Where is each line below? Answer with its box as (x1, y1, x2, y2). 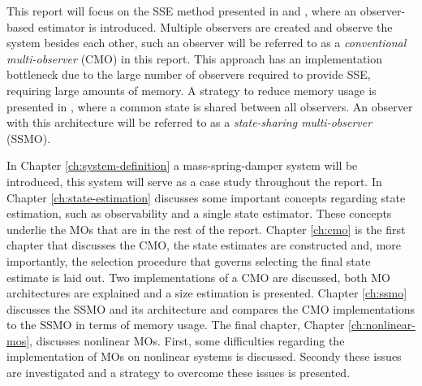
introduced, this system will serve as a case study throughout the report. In (6, 172, 382, 189)
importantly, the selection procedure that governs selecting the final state (6, 252, 371, 269)
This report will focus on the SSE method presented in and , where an (6, 2, 357, 19)
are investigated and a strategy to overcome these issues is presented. (6, 364, 351, 381)
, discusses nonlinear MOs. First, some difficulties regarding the (29, 332, 345, 349)
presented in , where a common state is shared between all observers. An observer (6, 98, 413, 115)
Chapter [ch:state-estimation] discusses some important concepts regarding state (6, 189, 406, 206)
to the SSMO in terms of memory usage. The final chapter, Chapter (6, 316, 345, 333)
